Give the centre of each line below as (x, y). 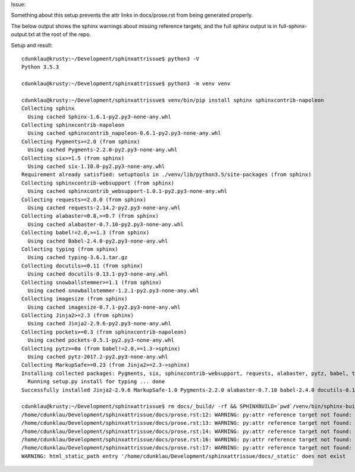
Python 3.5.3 (40, 67)
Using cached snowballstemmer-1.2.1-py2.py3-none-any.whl (113, 290)
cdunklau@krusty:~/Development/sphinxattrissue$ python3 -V (110, 59)
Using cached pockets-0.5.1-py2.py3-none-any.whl (101, 340)
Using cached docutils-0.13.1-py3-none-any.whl (98, 274)
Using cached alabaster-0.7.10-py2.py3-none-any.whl (106, 224)
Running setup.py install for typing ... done (96, 382)
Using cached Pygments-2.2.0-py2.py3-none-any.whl (102, 150)
